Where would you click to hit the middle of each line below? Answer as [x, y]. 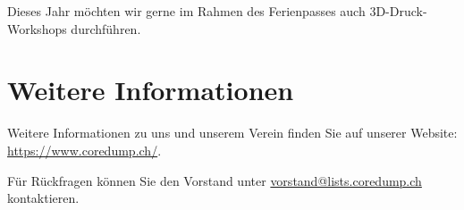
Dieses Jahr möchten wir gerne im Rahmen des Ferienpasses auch [186, 11]
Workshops [37, 28]
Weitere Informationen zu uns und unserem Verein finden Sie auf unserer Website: [232, 133]
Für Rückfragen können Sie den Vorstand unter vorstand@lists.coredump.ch [215, 180]
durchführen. [106, 28]
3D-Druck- [398, 11]
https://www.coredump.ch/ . [84, 150]
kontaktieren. [43, 198]
